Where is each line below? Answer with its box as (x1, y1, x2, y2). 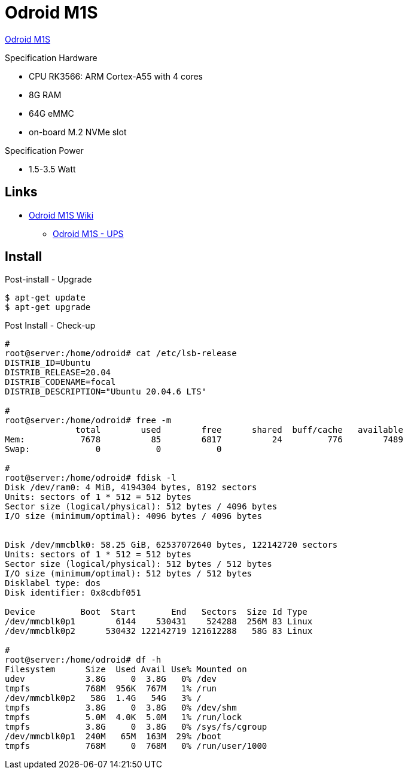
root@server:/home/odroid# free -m (5, 415, 172, 426)
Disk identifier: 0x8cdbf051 (5, 588, 141, 598)
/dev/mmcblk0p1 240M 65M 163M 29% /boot (5, 731, 222, 742)
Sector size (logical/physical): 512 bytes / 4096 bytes (5, 502, 278, 512)
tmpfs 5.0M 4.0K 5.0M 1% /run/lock (5, 712, 242, 723)
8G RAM (29, 89, 62, 100)
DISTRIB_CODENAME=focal (5, 377, 116, 387)
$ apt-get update (5, 293, 86, 303)
